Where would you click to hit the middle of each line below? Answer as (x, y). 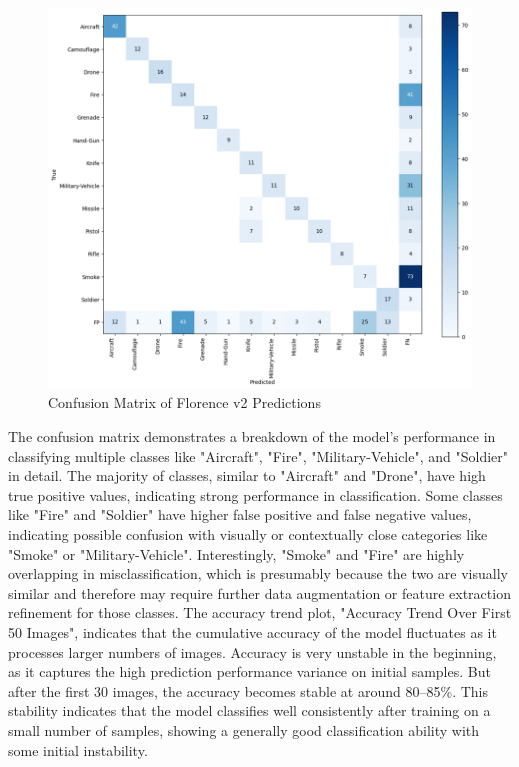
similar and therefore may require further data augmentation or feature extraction (259, 592)
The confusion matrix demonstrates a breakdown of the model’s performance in (252, 436)
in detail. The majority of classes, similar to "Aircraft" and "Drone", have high (247, 475)
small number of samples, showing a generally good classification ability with (244, 729)
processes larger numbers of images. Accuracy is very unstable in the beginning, (252, 651)
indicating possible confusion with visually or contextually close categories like (248, 533)
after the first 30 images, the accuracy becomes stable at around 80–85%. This (248, 690)
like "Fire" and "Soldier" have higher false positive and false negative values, (240, 514)
